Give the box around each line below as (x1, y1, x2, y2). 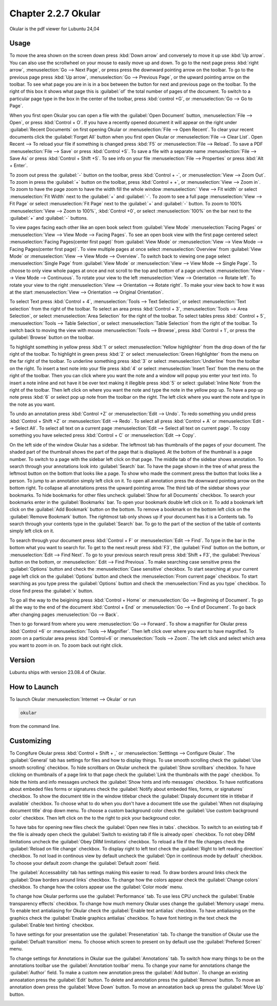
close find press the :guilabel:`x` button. (9, 588, 93, 594)
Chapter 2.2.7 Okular (9, 8, 101, 19)
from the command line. (9, 723, 60, 729)
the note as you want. (9, 401, 55, 408)
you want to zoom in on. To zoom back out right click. (9, 642, 123, 649)
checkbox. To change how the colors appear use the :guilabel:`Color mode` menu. (9, 884, 184, 890)
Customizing (9, 737, 51, 745)
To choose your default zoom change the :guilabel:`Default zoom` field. (9, 860, 160, 866)
